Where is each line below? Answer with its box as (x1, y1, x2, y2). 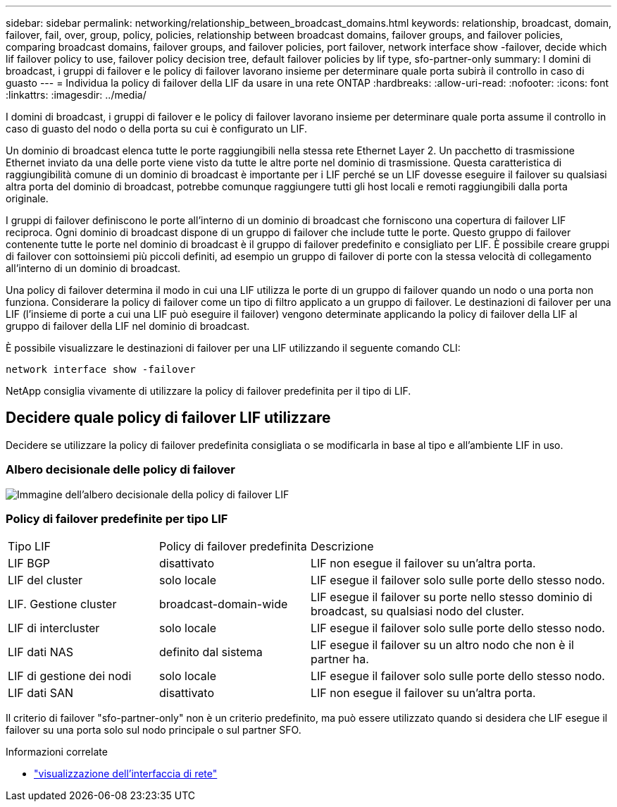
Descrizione (311, 539, 374, 554)
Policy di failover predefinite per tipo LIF (6, 511, 228, 526)
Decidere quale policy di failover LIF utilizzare (6, 409, 331, 427)
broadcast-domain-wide (159, 597, 288, 612)
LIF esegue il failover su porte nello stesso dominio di (311, 590, 592, 605)
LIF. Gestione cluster (8, 597, 117, 612)
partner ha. (311, 652, 369, 667)
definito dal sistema (159, 645, 263, 660)
